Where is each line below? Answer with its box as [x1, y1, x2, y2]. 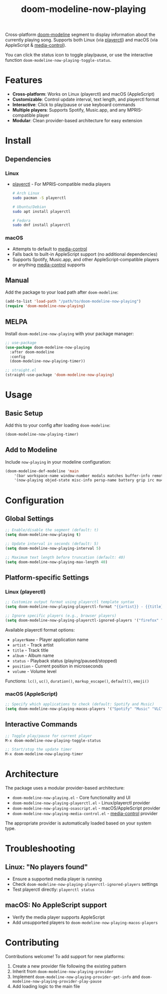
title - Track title [12, 647, 49, 653]
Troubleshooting [5, 843, 76, 854]
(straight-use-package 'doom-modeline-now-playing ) [5, 372, 114, 377]
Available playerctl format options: [5, 627, 75, 633]
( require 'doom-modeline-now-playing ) [5, 304, 85, 309]
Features [5, 75, 43, 86]
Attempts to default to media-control [12, 246, 87, 252]
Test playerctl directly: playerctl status [12, 886, 95, 893]
